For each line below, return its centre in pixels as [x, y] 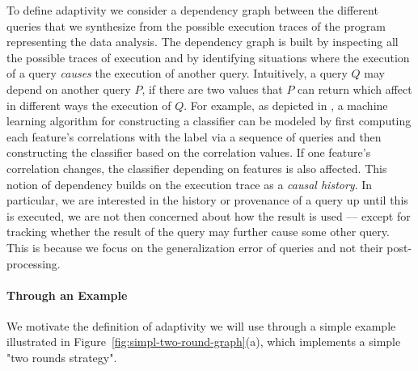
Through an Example [67, 295]
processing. [34, 263]
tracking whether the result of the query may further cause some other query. [198, 232]
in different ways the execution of [89, 105]
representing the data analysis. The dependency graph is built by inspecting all [203, 42]
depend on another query [69, 89]
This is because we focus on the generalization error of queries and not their [195, 247]
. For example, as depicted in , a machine [286, 105]
